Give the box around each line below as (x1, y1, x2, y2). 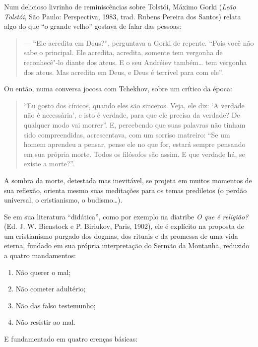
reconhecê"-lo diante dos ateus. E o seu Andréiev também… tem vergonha (23, 57, 247, 67)
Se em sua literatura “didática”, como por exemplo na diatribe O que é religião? (4, 211, 249, 221)
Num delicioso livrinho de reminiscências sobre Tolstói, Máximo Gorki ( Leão (4, 1, 236, 11)
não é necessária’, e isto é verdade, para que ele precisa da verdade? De (23, 110, 240, 120)
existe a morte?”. (23, 158, 74, 169)
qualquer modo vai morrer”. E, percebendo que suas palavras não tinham (23, 119, 246, 130)
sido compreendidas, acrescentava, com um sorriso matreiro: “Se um (23, 129, 230, 139)
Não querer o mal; (15, 267, 71, 277)
